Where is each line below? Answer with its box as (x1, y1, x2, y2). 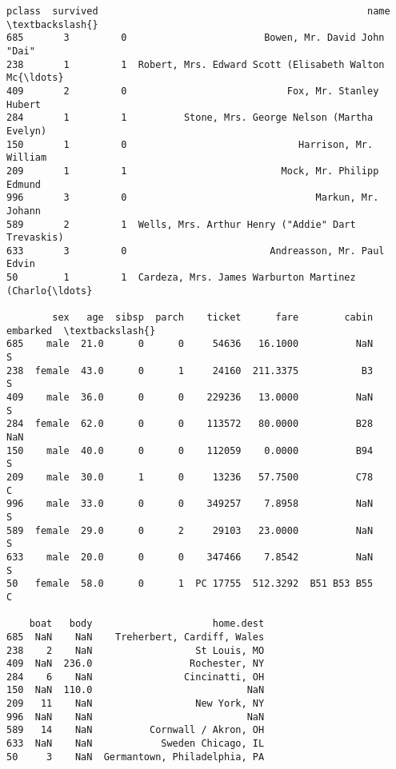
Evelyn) (6, 125, 47, 137)
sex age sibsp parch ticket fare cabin (52, 312, 374, 324)
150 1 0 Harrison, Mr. (6, 138, 374, 150)
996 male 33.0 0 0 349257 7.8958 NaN (6, 498, 374, 510)
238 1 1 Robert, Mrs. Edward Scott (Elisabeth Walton (6, 58, 385, 70)
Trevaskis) (6, 232, 64, 244)
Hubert (6, 98, 41, 110)
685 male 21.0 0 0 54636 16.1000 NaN (6, 338, 374, 350)
